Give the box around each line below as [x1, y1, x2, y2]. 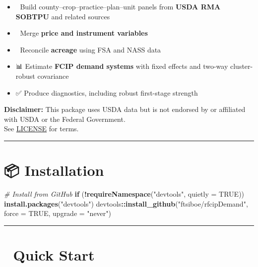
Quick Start [13, 245, 95, 265]
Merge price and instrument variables [20, 28, 148, 38]
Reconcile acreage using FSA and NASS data [20, 44, 161, 54]
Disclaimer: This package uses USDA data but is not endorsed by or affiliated [4, 104, 246, 114]
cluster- [230, 61, 253, 71]
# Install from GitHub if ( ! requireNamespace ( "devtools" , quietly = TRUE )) [4, 189, 245, 199]
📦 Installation [4, 160, 104, 180]
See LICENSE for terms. [4, 123, 79, 134]
